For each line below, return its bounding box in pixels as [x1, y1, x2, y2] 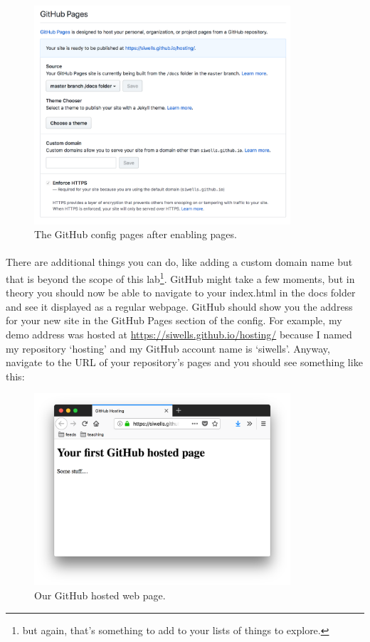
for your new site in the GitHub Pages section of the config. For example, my [6, 313, 342, 328]
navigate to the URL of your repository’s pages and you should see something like [6, 355, 363, 370]
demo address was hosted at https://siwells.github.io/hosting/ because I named [6, 327, 352, 341]
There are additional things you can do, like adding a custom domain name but [6, 255, 353, 269]
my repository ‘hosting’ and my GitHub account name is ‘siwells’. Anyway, [6, 341, 330, 355]
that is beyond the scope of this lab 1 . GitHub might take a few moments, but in [6, 269, 355, 286]
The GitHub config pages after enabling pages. [34, 227, 237, 242]
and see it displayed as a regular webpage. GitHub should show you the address [6, 299, 353, 314]
